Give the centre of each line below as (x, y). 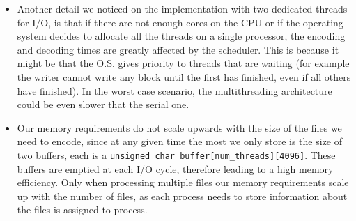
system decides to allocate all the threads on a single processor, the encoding (181, 36)
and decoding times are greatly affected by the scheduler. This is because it (178, 49)
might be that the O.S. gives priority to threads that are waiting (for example (183, 63)
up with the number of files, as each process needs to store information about (182, 196)
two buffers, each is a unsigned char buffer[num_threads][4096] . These (176, 154)
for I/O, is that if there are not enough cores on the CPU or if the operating (180, 22)
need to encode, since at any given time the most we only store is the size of (180, 141)
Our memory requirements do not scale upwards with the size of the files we (179, 127)
